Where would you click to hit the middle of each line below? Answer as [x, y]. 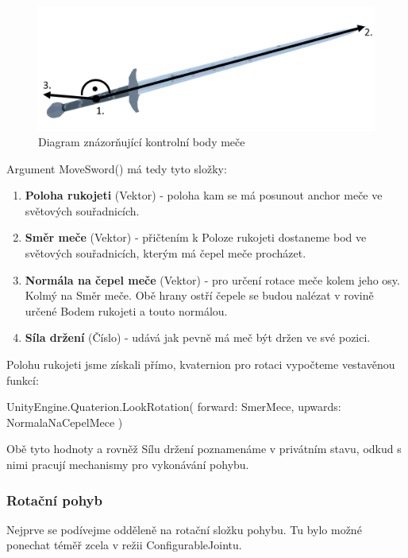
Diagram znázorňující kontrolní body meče [142, 142]
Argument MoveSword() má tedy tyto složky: [117, 168]
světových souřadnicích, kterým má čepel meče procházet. [166, 253]
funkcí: [23, 380]
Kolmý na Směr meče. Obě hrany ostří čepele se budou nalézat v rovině [199, 295]
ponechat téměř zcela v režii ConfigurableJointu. [124, 545]
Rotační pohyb [54, 500]
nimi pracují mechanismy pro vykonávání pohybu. [128, 465]
